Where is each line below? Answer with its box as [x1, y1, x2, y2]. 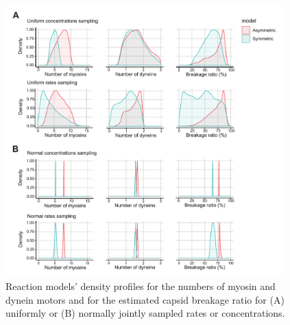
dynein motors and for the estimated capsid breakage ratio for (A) [5, 292, 285, 306]
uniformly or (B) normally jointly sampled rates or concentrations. [5, 306, 285, 320]
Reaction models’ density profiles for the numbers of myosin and [5, 279, 276, 293]
